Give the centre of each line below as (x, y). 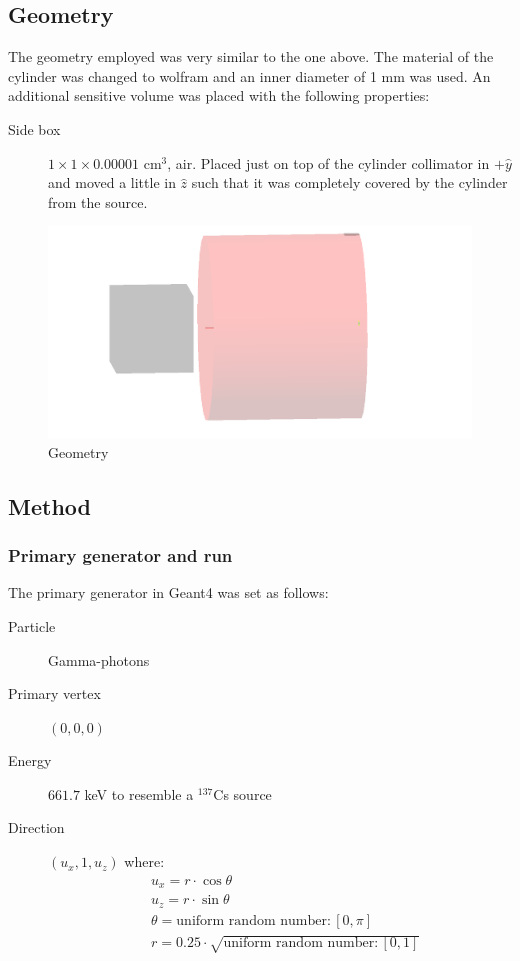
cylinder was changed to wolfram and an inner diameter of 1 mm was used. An (249, 75)
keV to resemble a (139, 793)
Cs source (242, 793)
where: (144, 861)
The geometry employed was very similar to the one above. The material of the (251, 56)
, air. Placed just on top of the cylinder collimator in (328, 162)
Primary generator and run (120, 555)
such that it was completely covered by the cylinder (349, 182)
